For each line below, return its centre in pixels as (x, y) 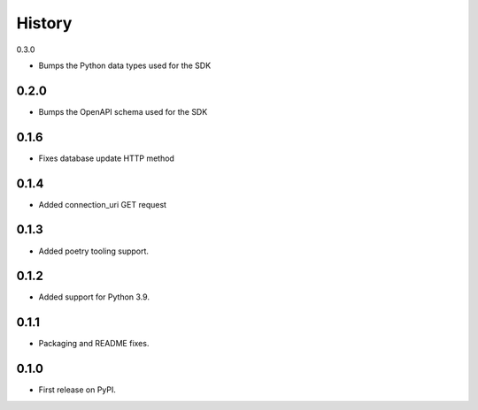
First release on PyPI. (77, 390)
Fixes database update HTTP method (106, 158)
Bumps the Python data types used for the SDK (125, 65)
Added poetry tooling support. (94, 251)
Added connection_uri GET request (103, 204)
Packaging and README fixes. (94, 344)
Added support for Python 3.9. (94, 297)
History (44, 23)
